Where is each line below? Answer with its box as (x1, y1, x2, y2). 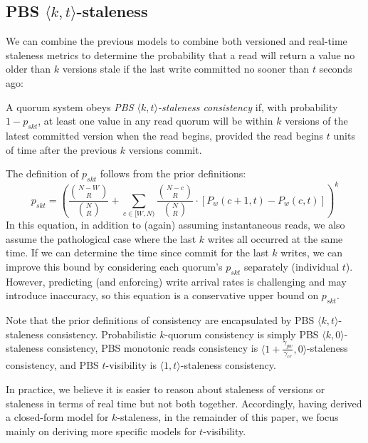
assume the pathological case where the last (6, 231, 196, 246)
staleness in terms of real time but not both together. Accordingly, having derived (6, 395, 362, 410)
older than (6, 61, 51, 76)
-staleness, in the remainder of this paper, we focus (117, 410, 339, 424)
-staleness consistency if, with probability (158, 99, 338, 114)
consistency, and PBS (6, 358, 99, 372)
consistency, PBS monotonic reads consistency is (46, 340, 258, 355)
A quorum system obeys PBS (6, 99, 134, 114)
